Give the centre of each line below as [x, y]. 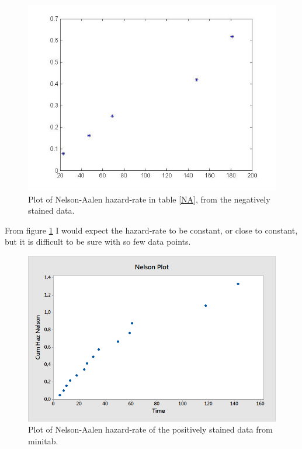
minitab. [43, 441]
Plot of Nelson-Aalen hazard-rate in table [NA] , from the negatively [149, 199]
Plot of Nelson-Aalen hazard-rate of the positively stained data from [150, 429]
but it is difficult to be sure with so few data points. [98, 241]
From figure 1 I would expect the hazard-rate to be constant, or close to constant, [151, 230]
